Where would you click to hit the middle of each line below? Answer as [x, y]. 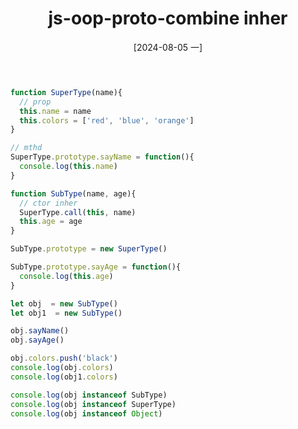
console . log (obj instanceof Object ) [86, 413]
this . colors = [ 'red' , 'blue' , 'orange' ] [107, 120]
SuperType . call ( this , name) [78, 212]
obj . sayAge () [37, 340]
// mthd [26, 148]
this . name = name [55, 111]
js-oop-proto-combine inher [168, 18]
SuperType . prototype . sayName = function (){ [102, 157]
